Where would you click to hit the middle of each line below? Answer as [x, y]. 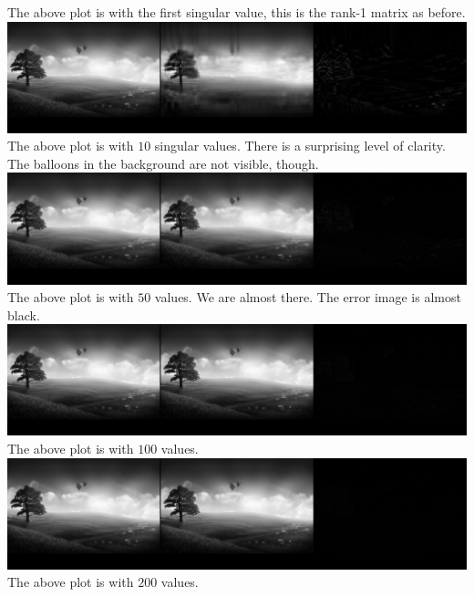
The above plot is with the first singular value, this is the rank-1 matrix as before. [237, 12]
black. [24, 314]
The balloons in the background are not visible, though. [163, 163]
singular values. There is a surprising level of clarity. [300, 146]
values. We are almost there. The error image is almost [308, 297]
